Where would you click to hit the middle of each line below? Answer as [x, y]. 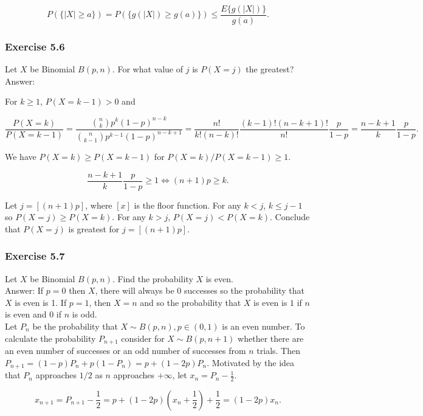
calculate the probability [50, 338]
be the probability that [75, 326]
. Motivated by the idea [251, 362]
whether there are [271, 338]
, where [99, 205]
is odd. [84, 314]
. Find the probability [153, 278]
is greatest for [94, 228]
